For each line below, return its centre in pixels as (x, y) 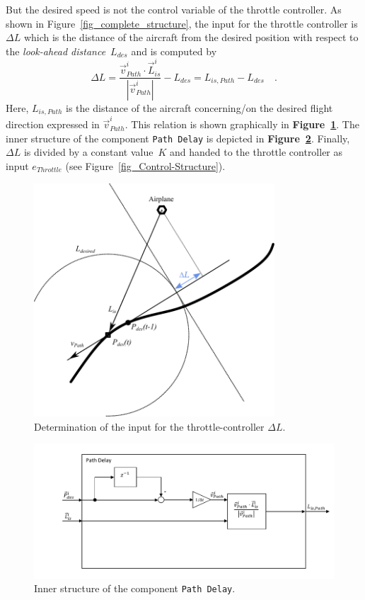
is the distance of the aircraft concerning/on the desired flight (199, 108)
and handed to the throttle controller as (256, 152)
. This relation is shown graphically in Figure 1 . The (242, 124)
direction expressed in (53, 124)
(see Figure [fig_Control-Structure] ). (145, 166)
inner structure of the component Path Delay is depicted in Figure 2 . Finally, (178, 138)
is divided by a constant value (88, 152)
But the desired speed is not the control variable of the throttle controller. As (174, 9)
